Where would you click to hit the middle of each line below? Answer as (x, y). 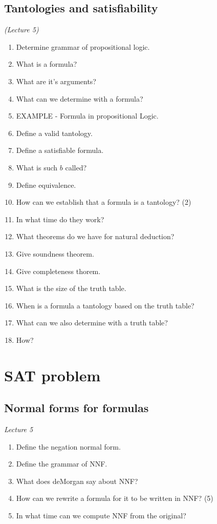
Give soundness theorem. (55, 253)
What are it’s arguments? (56, 81)
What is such (37, 167)
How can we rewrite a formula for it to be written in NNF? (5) (115, 498)
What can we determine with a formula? (80, 98)
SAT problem (52, 375)
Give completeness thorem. (58, 271)
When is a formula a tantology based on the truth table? (105, 305)
